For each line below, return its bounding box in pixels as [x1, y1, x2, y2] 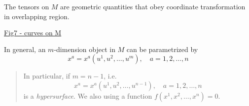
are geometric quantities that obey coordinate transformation [60, 1, 246, 11]
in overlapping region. [4, 11, 70, 21]
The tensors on [4, 1, 49, 11]
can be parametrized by [126, 44, 198, 54]
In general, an [4, 44, 46, 54]
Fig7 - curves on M [4, 27, 62, 38]
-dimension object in [54, 44, 115, 54]
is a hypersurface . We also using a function [23, 90, 152, 101]
